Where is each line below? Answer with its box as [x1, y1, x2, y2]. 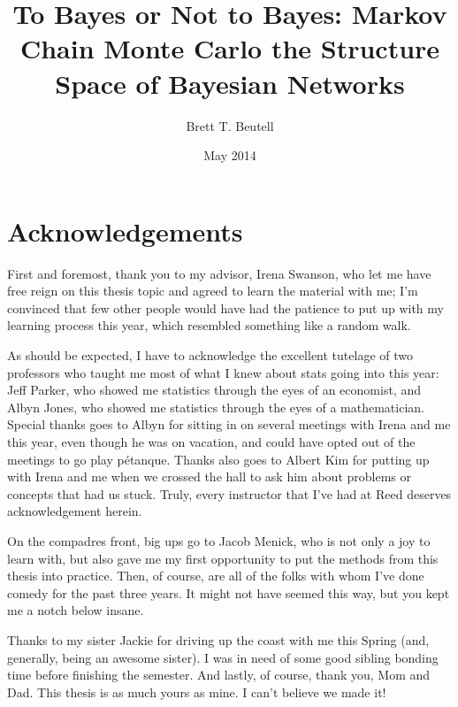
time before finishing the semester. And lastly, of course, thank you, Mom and [7, 665, 431, 684]
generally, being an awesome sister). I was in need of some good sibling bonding [7, 648, 439, 666]
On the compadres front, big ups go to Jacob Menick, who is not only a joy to [7, 531, 431, 549]
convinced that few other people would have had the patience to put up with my [7, 298, 444, 317]
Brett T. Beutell [186, 116, 274, 134]
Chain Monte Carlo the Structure [19, 30, 440, 66]
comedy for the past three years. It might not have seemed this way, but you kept [7, 583, 450, 602]
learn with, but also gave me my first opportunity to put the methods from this [7, 549, 439, 567]
